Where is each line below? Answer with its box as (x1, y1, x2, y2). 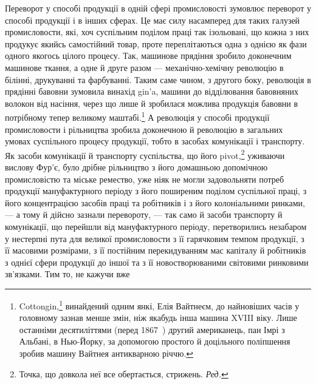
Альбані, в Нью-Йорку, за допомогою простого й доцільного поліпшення (19, 335, 290, 348)
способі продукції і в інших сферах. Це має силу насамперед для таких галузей (5, 13, 300, 26)
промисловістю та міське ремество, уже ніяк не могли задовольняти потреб (5, 172, 284, 185)
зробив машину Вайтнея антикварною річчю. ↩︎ (19, 347, 194, 359)
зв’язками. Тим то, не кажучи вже (5, 268, 130, 280)
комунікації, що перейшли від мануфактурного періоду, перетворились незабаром (5, 220, 307, 232)
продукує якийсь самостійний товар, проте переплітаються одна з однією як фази (5, 37, 307, 50)
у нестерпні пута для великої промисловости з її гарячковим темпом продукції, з (5, 232, 304, 244)
